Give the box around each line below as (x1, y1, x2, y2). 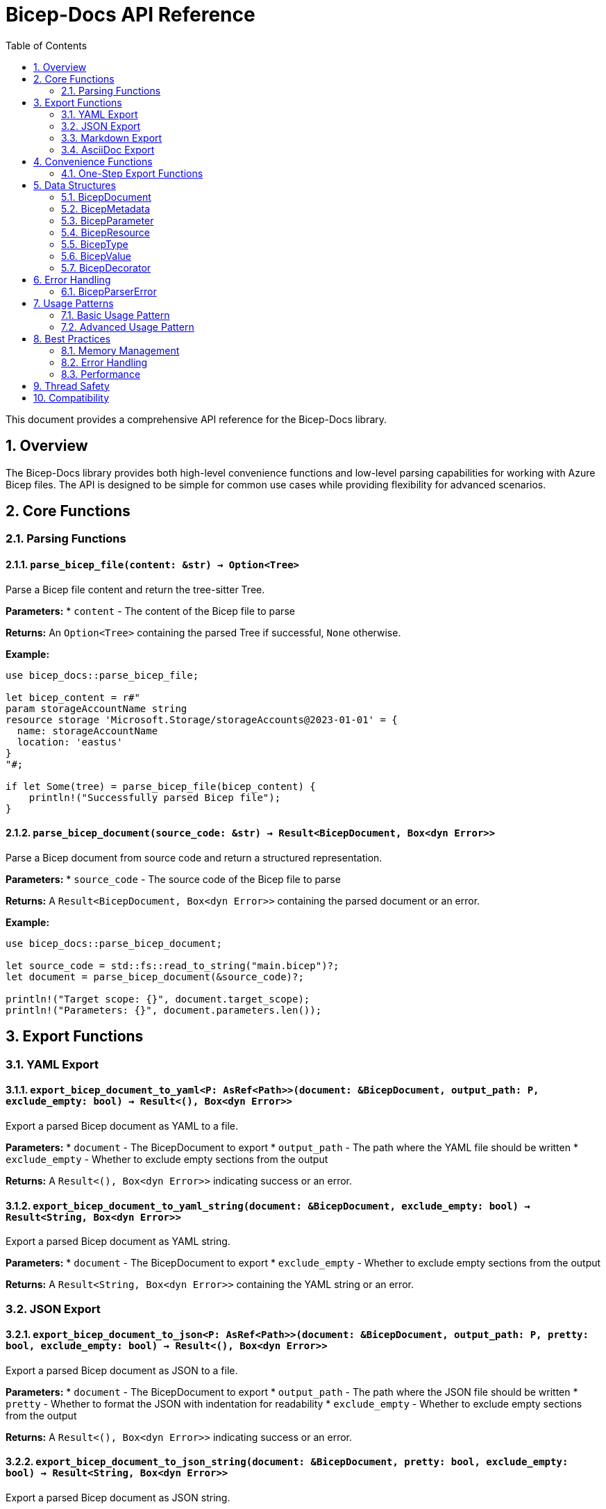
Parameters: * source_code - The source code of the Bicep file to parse (6, 873, 341, 885)
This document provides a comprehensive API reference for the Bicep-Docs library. (6, 413, 387, 425)
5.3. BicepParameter (61, 214, 154, 226)
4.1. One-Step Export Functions (61, 167, 203, 179)
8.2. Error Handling (61, 356, 148, 368)
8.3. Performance (61, 368, 141, 380)
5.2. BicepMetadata (61, 202, 151, 215)
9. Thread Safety (33, 379, 110, 392)
